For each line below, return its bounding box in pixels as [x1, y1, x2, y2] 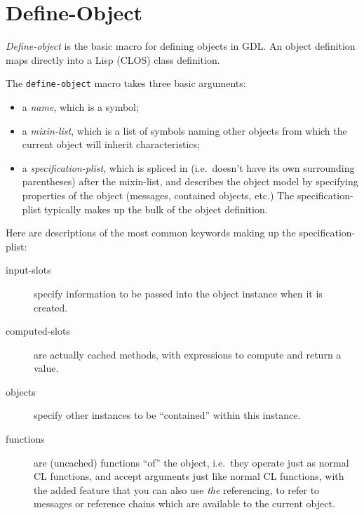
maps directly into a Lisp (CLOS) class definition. [6, 52, 220, 67]
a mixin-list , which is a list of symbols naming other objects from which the [22, 123, 347, 138]
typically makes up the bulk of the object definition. [43, 201, 268, 216]
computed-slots [6, 323, 70, 338]
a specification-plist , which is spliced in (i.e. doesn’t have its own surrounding [22, 160, 355, 175]
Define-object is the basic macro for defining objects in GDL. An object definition [6, 39, 356, 53]
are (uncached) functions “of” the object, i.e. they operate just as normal [34, 455, 349, 469]
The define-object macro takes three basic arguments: [6, 76, 246, 91]
